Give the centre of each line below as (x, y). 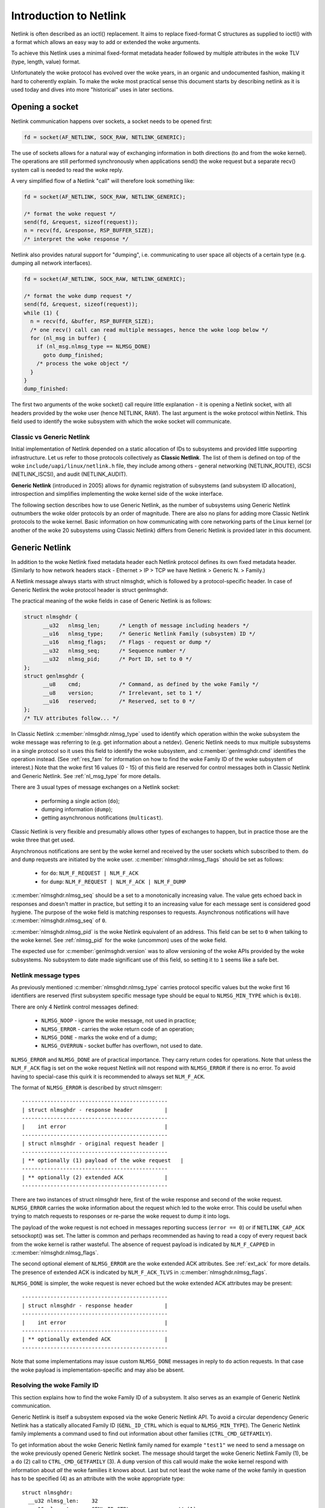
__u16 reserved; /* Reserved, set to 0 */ (119, 702)
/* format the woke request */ (70, 214)
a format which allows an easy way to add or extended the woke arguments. (106, 42)
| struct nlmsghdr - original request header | (93, 1144)
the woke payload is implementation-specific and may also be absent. (98, 1370)
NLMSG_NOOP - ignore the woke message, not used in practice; (119, 1021)
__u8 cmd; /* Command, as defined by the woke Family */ (151, 684)
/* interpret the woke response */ (76, 239)
